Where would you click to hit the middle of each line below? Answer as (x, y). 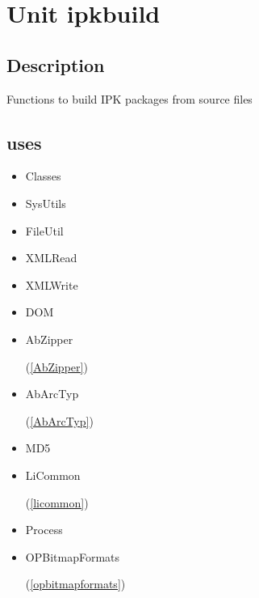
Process (44, 530)
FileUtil (44, 230)
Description (56, 64)
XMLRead (51, 258)
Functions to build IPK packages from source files (129, 98)
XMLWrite (52, 284)
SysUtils (46, 203)
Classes (43, 176)
